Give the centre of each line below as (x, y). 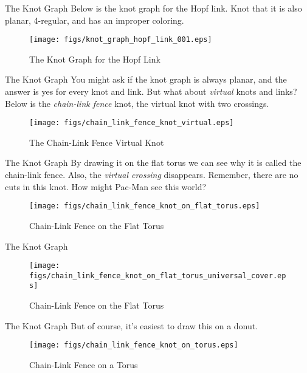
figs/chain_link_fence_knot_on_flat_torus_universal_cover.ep (158, 275)
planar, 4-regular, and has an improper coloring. (95, 20)
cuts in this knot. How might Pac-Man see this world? (106, 186)
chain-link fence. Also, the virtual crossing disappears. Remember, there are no (152, 175)
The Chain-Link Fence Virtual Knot (97, 142)
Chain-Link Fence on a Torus (84, 364)
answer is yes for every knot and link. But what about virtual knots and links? (151, 91)
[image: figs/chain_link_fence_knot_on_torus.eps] (134, 345)
